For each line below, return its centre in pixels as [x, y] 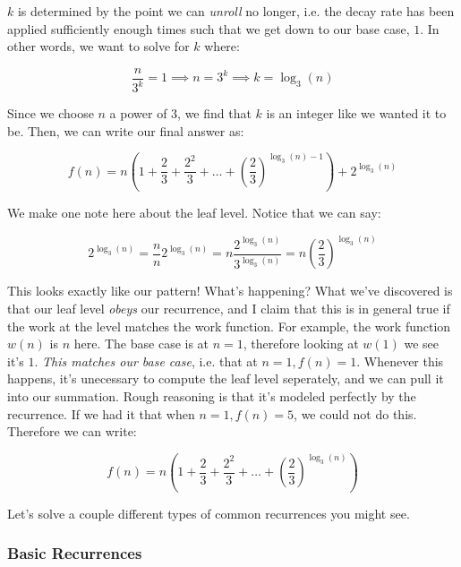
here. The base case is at [141, 344]
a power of [138, 113]
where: [222, 46]
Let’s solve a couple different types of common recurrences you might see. [209, 513]
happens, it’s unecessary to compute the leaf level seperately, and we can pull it [226, 378]
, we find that [214, 113]
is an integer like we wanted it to [356, 113]
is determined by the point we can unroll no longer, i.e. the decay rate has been [236, 11]
